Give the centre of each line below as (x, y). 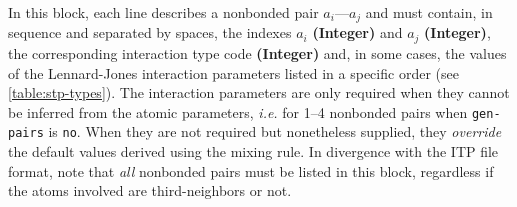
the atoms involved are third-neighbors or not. (150, 190)
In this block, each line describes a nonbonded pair (163, 12)
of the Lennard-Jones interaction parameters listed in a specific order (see (233, 72)
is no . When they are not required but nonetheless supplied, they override (275, 131)
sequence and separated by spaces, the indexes (150, 32)
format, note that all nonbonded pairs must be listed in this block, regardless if (251, 170)
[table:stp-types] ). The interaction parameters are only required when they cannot (259, 92)
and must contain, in (429, 12)
